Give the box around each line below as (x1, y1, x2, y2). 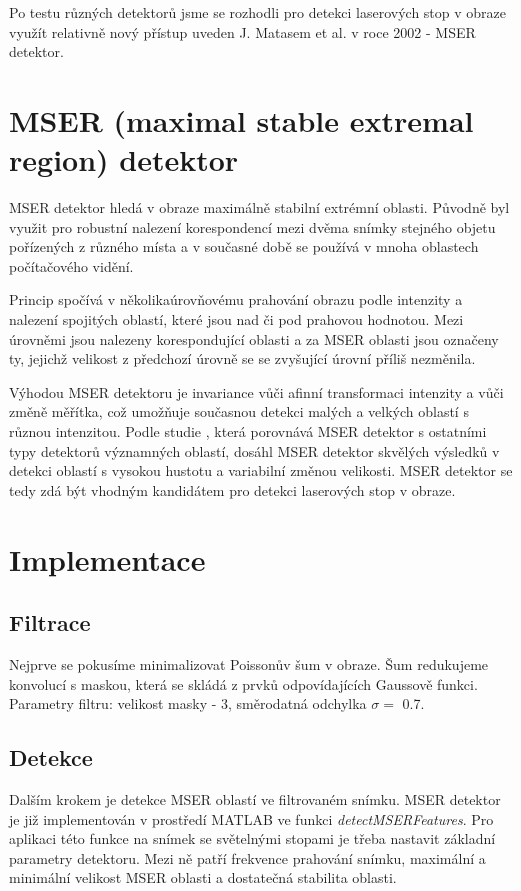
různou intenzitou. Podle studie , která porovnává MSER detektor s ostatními (9, 421, 487, 442)
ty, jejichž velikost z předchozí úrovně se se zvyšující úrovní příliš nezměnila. (9, 348, 476, 369)
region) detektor (9, 139, 239, 180)
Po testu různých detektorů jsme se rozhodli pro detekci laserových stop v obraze (9, 2, 506, 22)
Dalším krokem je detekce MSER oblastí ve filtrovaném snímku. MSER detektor (9, 788, 501, 809)
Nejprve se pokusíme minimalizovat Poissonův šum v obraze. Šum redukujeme (9, 653, 489, 674)
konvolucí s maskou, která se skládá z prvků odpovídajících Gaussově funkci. (9, 673, 478, 694)
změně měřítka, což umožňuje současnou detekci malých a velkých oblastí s (9, 401, 469, 422)
